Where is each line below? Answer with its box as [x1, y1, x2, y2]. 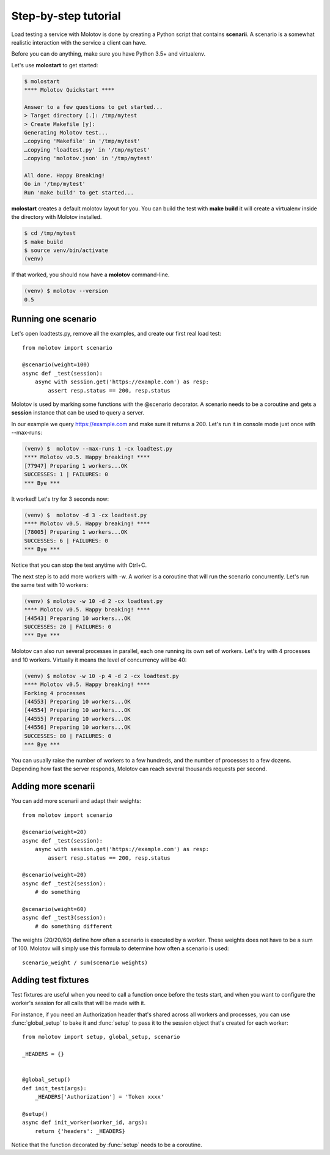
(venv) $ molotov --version [24, 287, 108, 295]
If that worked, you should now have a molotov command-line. [11, 271, 170, 278]
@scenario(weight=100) [22, 361, 90, 368]
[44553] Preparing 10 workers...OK [24, 698, 131, 705]
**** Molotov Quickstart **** [24, 86, 115, 94]
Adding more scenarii [11, 781, 95, 792]
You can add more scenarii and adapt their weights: [11, 797, 141, 805]
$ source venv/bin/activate [24, 246, 108, 254]
